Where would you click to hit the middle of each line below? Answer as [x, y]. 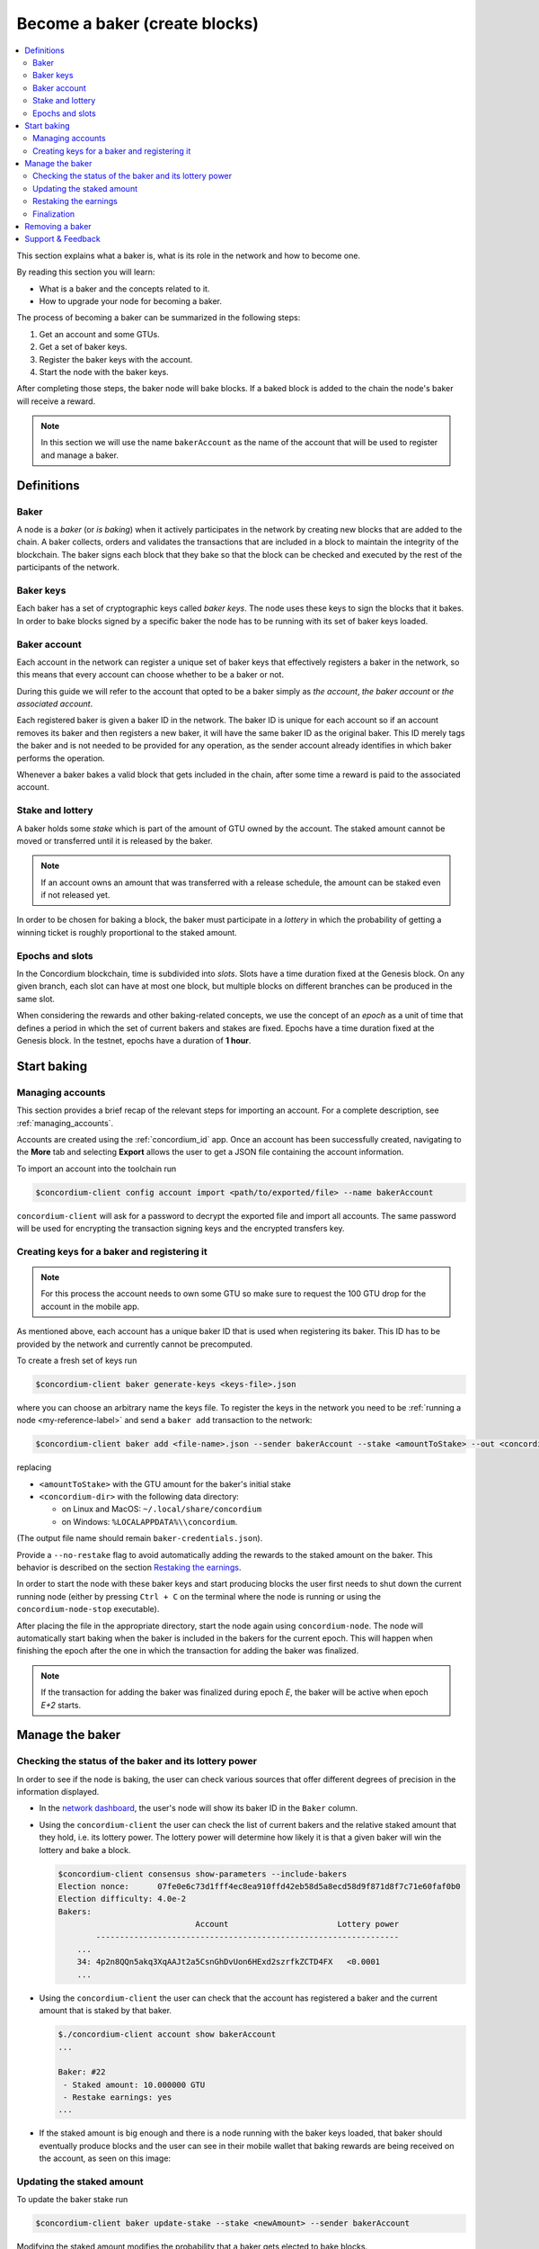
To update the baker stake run [72, 2200]
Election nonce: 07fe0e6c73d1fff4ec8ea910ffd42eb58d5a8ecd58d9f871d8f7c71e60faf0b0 [260, 1886]
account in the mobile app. [90, 1306]
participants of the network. [68, 568]
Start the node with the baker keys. [104, 372]
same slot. [36, 999]
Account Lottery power [297, 1924]
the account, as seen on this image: [105, 2158]
